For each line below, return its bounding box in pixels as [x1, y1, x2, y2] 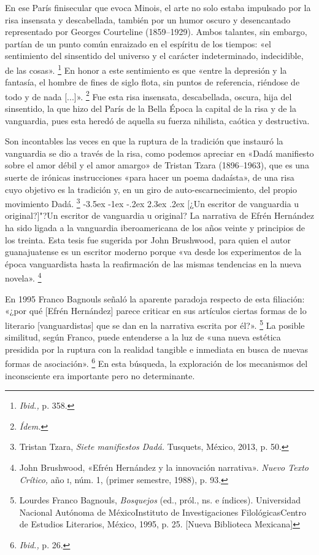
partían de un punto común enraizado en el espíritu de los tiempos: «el [5, 37, 271, 50]
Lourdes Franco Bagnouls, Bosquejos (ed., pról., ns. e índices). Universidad [19, 494, 301, 506]
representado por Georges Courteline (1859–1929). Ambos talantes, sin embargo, [5, 25, 307, 38]
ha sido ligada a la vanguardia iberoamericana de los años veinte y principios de [5, 221, 305, 234]
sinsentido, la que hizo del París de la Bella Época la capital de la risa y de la [5, 102, 297, 115]
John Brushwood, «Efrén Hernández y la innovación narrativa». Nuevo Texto [19, 460, 309, 473]
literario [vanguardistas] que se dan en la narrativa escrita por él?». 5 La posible [5, 317, 305, 331]
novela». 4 [5, 270, 42, 285]
